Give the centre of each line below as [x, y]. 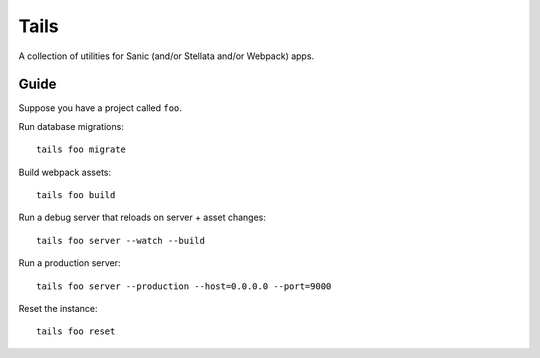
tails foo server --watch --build [120, 240]
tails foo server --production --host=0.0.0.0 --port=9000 [184, 286]
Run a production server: [69, 263]
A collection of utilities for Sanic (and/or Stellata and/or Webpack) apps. [166, 56]
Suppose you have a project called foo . [100, 108]
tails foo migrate [81, 149]
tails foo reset [76, 331]
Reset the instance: [58, 308]
